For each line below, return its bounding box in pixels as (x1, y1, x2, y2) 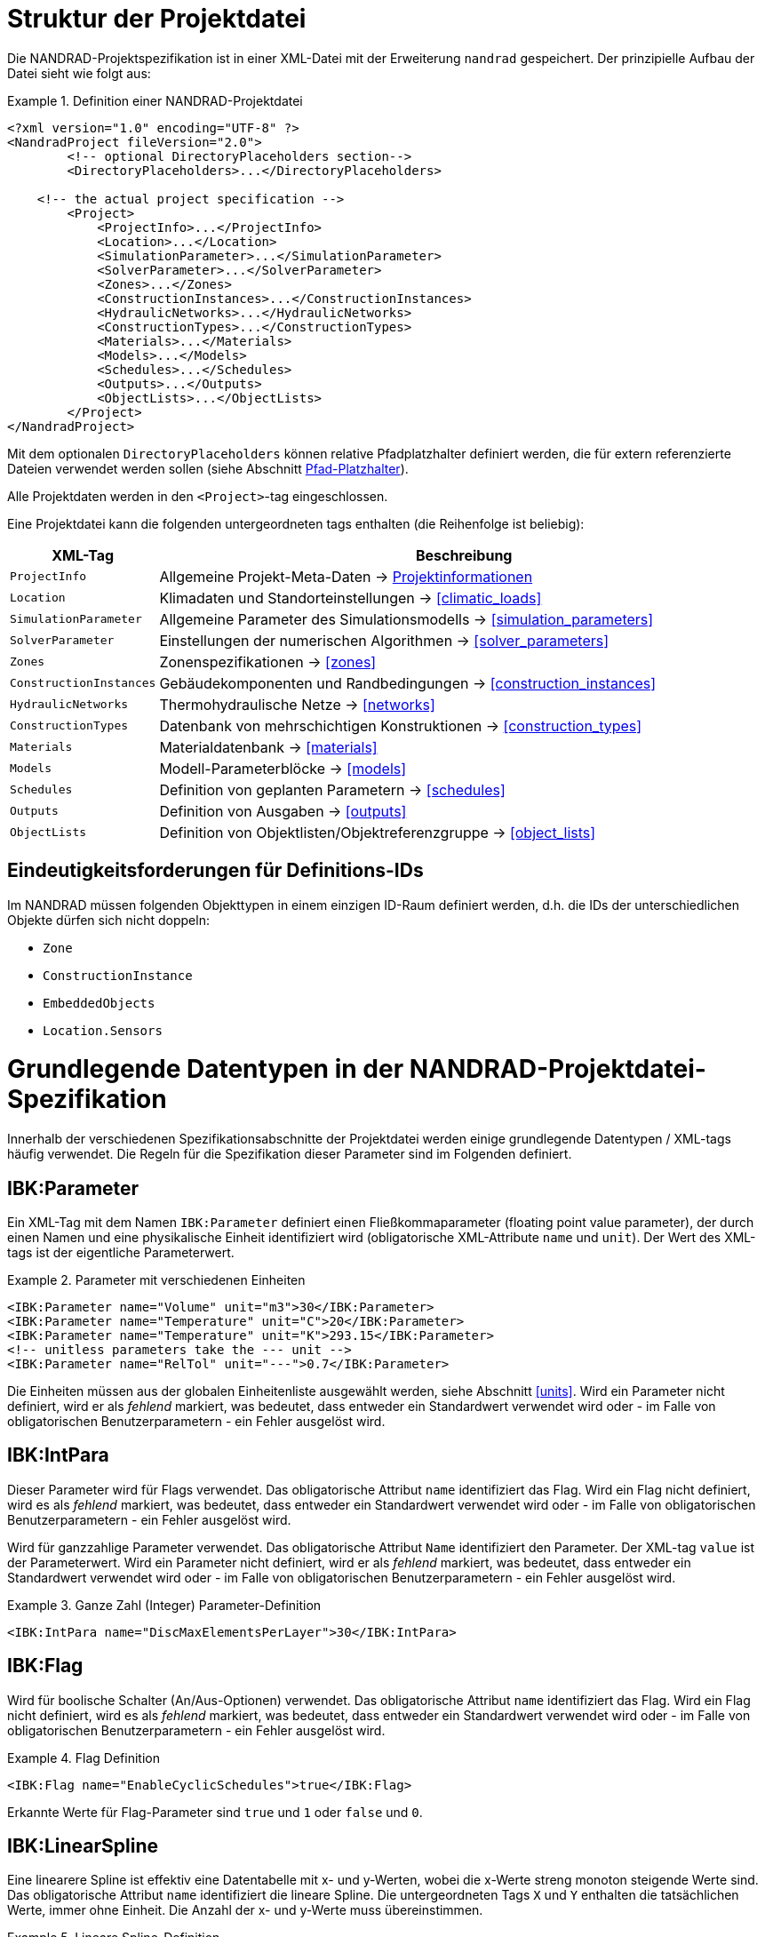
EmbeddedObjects (43, 995, 155, 1010)
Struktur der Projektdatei (7, 4, 307, 34)
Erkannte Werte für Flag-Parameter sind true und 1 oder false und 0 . (7, 1804, 423, 1820)
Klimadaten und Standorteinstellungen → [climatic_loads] (159, 588, 542, 607)
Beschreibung (415, 546, 513, 564)
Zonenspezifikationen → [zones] (159, 652, 377, 671)
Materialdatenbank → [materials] (159, 737, 378, 756)
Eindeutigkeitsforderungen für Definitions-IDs (7, 859, 424, 882)
